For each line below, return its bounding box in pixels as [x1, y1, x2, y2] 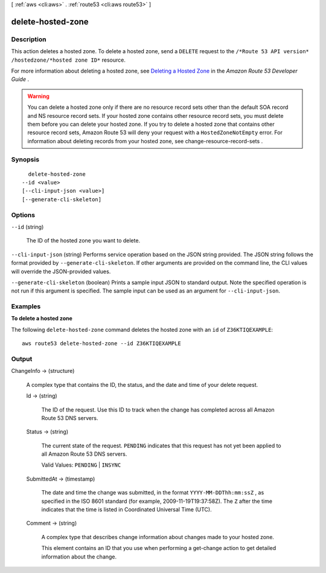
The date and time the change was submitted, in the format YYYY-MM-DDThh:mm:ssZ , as [41, 489, 264, 496]
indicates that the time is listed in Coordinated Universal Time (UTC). [41, 506, 212, 513]
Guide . [11, 76, 30, 83]
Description [11, 35, 46, 44]
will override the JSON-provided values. [11, 268, 111, 275]
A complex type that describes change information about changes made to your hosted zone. [41, 533, 275, 540]
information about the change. [41, 553, 117, 560]
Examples [11, 302, 41, 311]
